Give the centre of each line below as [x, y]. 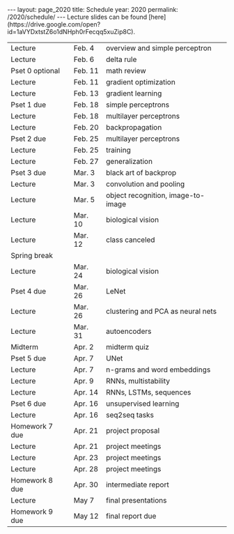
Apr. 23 [86, 458]
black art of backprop [141, 173]
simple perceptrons [137, 105]
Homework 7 [32, 426]
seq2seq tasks [130, 415]
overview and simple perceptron [158, 48]
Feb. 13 [86, 93]
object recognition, [136, 195]
